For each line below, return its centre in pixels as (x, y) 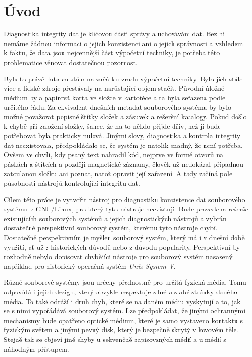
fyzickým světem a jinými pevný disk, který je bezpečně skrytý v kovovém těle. (121, 330)
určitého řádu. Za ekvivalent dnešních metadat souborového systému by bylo (118, 107)
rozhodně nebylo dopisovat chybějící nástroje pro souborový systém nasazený (118, 256)
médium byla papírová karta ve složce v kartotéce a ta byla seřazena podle (115, 97)
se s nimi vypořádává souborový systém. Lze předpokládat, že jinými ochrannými (125, 311)
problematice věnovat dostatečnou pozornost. (71, 62)
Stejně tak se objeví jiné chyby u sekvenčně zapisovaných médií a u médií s (115, 339)
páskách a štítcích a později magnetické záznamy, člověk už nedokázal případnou (124, 164)
